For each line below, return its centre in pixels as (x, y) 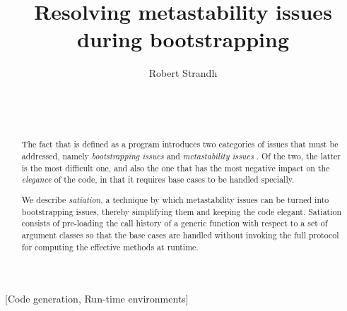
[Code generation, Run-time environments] (97, 299)
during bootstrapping (183, 39)
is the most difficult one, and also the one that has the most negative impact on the (176, 167)
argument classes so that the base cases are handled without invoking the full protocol (180, 234)
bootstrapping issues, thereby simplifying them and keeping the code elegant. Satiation (182, 211)
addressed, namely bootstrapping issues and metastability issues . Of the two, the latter (181, 156)
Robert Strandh (183, 73)
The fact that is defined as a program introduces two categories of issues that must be (180, 144)
